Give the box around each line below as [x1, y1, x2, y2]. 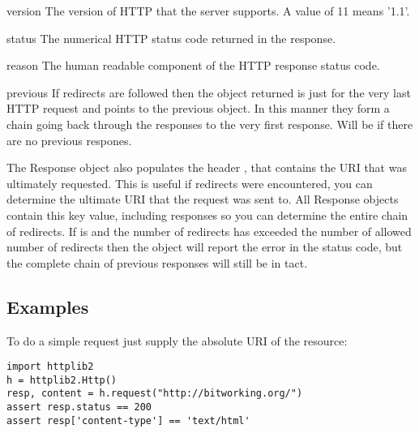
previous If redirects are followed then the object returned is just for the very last [6, 84, 411, 101]
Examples [6, 294, 89, 319]
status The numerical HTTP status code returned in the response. [6, 29, 336, 46]
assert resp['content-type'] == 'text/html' [6, 414, 250, 427]
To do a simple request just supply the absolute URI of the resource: [6, 332, 348, 349]
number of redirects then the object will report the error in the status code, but [6, 238, 403, 255]
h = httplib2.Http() [6, 374, 118, 386]
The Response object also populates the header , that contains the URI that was [6, 159, 407, 176]
